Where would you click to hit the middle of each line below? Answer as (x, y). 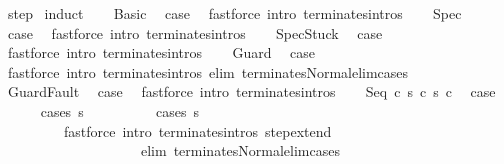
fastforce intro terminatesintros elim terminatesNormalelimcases (208, 71)
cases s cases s (119, 110)
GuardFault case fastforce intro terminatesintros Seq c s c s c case (251, 91)
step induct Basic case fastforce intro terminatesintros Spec (234, 13)
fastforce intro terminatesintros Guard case (161, 52)
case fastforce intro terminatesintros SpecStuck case (195, 32)
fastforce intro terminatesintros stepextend (197, 130)
